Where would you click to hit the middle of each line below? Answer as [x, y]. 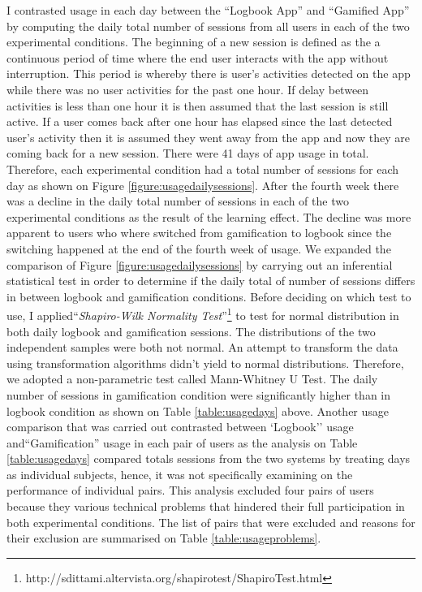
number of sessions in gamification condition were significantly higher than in [199, 394]
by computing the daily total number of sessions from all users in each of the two [208, 26]
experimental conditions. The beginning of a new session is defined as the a [194, 42]
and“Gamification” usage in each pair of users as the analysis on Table [182, 442]
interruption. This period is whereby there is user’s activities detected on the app [209, 73]
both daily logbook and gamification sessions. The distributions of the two [191, 331]
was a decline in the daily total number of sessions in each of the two [178, 201]
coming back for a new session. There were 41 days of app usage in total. [188, 153]
